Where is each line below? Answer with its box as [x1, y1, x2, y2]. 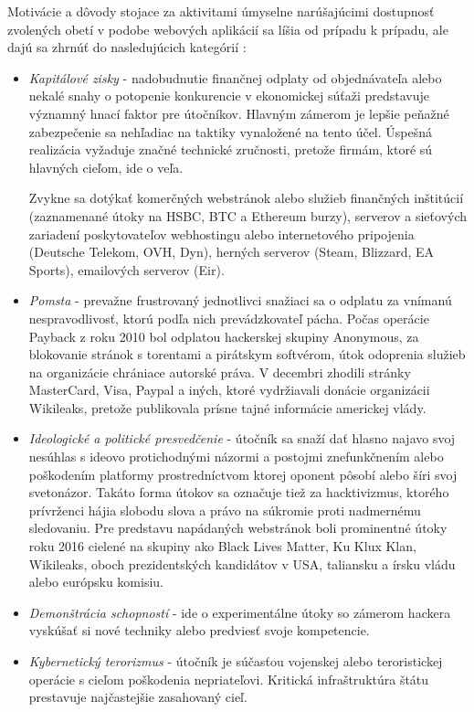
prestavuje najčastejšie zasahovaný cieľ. [28, 687, 248, 707]
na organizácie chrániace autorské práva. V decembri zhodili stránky [28, 362, 411, 381]
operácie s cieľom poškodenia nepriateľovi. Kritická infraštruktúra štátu [28, 669, 429, 688]
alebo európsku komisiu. [28, 572, 164, 591]
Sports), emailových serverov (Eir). [28, 260, 225, 279]
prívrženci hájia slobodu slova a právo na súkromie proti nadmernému [28, 500, 421, 519]
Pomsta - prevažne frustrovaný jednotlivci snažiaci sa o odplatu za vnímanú [28, 291, 452, 310]
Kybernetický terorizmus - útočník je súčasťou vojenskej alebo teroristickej [28, 652, 443, 670]
